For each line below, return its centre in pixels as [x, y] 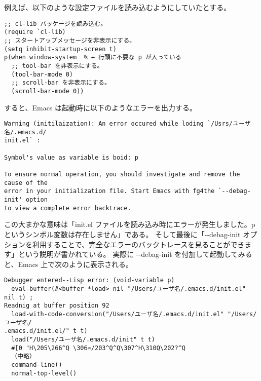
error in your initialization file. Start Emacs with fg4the [109, 191]
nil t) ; [19, 297]
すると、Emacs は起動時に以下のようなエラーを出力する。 [101, 107]
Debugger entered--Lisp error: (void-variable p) [89, 280]
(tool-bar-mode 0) [42, 74]
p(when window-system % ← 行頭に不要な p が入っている [93, 58]
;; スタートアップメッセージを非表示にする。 [70, 40]
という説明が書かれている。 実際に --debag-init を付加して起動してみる [135, 254]
